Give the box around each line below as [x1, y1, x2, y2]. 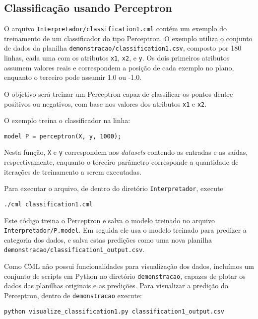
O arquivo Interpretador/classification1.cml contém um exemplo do [4, 23, 227, 34]
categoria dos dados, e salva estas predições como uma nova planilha [4, 234, 212, 245]
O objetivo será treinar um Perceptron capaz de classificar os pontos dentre [4, 88, 233, 99]
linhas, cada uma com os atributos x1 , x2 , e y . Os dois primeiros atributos [4, 53, 230, 63]
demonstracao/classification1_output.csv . [4, 244, 145, 255]
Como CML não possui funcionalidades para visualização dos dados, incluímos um [4, 261, 255, 271]
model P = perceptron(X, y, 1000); [4, 132, 122, 140]
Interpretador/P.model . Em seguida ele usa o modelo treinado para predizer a [4, 225, 247, 235]
